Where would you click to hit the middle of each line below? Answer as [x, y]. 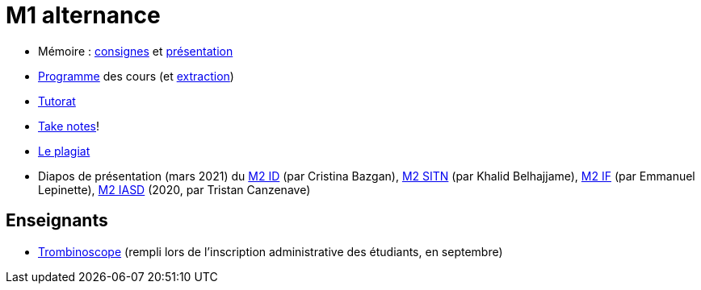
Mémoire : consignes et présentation [136, 51]
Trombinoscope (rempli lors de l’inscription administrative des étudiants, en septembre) [271, 251]
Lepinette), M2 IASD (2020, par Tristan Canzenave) [174, 189]
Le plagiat [64, 151]
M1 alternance [83, 15]
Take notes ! [69, 126]
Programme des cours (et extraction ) [136, 76]
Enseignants [57, 221]
